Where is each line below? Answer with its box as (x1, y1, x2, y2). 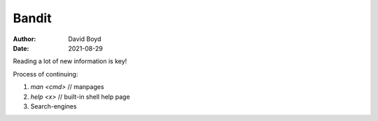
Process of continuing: (13, 70, 78, 78)
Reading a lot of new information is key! (13, 57, 127, 65)
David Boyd (68, 35, 101, 43)
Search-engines (30, 102, 77, 111)
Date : (13, 44, 29, 52)
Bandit (13, 10, 52, 26)
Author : (13, 35, 36, 43)
